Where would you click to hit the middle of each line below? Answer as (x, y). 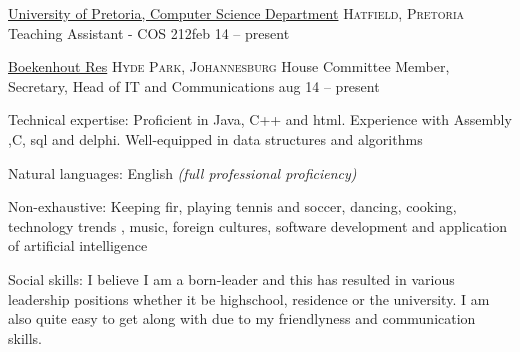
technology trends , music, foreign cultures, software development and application (258, 225)
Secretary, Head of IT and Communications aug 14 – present (194, 85)
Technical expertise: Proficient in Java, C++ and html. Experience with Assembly (260, 119)
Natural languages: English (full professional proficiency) (182, 172)
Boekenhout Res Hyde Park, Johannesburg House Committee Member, (229, 66)
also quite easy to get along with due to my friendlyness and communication (242, 318)
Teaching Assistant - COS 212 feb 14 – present (149, 32)
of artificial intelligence (78, 245)
